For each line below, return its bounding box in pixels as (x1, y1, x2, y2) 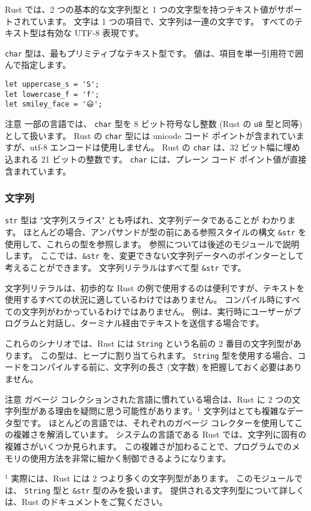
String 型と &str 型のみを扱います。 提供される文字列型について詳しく (24, 483, 305, 496)
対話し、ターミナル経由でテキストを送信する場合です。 (46, 317, 264, 329)
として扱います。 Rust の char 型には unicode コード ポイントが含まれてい (5, 129, 296, 141)
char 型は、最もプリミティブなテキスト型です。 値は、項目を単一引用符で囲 (5, 46, 304, 59)
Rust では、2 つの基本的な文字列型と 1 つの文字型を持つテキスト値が (5, 3, 277, 15)
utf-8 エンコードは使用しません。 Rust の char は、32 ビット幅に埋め (29, 141, 300, 153)
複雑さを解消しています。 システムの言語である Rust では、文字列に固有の (13, 428, 307, 441)
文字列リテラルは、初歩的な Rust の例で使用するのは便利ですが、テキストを (5, 281, 305, 294)
